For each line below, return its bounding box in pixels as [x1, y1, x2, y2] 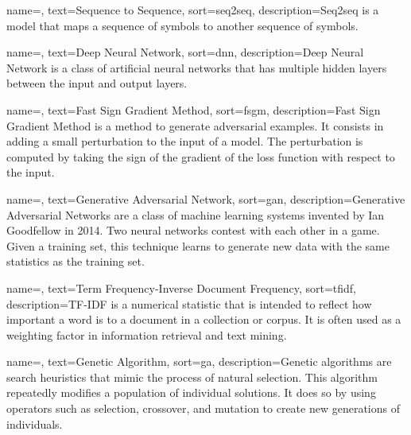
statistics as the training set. [6, 253, 145, 270]
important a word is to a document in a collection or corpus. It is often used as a [6, 311, 401, 328]
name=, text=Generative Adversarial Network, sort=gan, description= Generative [6, 190, 405, 207]
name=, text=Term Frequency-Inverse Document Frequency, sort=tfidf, [6, 279, 357, 296]
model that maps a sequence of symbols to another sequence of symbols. [6, 17, 359, 33]
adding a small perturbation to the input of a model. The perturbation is [6, 133, 363, 150]
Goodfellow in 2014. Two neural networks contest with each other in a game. [6, 222, 380, 239]
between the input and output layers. [6, 75, 188, 91]
